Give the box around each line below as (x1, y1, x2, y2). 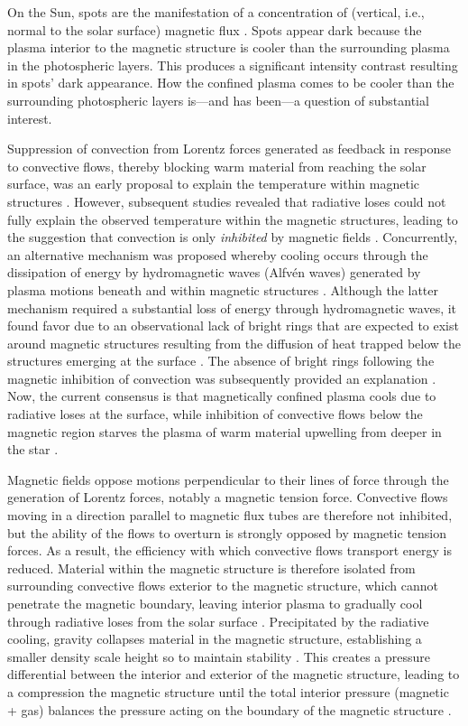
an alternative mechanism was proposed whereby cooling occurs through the (7, 245, 428, 264)
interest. (7, 108, 52, 127)
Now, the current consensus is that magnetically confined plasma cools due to (7, 386, 436, 405)
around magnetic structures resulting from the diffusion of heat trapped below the (7, 333, 462, 352)
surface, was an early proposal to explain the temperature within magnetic (7, 174, 419, 193)
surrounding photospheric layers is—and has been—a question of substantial (7, 90, 429, 109)
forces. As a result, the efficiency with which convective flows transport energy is (7, 541, 452, 560)
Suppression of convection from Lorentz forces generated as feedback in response (7, 139, 452, 158)
